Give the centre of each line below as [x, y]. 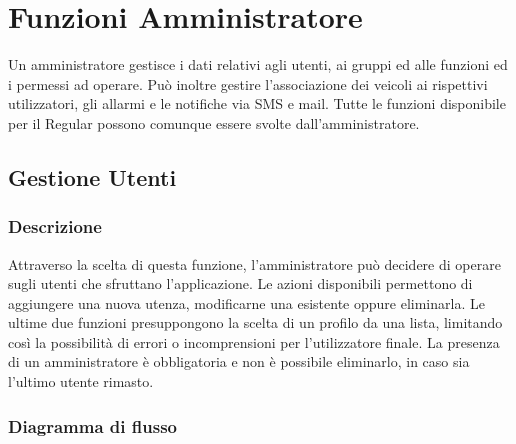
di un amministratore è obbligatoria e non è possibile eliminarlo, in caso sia [239, 361]
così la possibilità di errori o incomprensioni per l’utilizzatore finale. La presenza [254, 341]
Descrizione [55, 226]
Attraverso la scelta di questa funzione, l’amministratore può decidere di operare [254, 263]
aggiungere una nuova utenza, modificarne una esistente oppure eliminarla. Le [246, 302]
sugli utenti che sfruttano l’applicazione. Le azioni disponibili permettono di [240, 283]
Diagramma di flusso [92, 425]
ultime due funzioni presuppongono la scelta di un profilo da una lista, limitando [255, 322]
